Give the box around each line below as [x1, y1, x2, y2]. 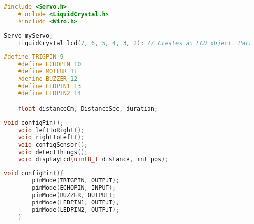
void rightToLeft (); [18, 134, 85, 141]
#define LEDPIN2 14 [18, 90, 81, 97]
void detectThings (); [18, 148, 88, 156]
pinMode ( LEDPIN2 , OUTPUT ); [32, 206, 120, 213]
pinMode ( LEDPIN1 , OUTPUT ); [32, 199, 120, 206]
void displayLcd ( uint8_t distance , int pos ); [18, 156, 169, 163]
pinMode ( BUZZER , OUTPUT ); [32, 192, 116, 199]
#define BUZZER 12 [18, 75, 78, 82]
